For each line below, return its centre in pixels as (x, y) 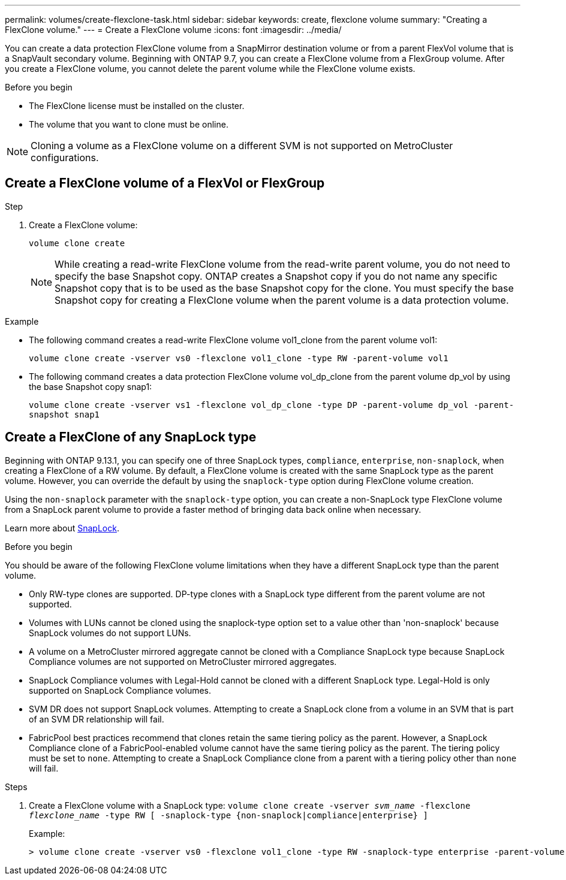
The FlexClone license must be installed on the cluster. (137, 106)
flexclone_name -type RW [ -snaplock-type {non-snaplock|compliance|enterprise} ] (228, 815)
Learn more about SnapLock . (62, 528)
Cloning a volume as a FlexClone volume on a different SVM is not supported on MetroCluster (242, 146)
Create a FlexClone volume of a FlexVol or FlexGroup (165, 183)
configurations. (65, 158)
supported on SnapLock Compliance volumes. (120, 690)
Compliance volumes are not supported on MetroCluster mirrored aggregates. (183, 661)
